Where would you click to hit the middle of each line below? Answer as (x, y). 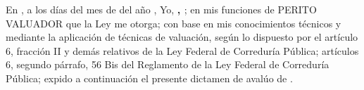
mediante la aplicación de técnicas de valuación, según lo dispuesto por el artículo (182, 37)
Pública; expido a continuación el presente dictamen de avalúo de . (149, 78)
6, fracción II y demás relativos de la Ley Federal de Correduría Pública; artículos (182, 50)
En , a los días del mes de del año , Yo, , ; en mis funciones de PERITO (161, 9)
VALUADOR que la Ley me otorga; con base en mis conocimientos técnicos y (174, 23)
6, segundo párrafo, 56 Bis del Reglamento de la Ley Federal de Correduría (168, 64)
